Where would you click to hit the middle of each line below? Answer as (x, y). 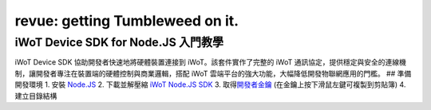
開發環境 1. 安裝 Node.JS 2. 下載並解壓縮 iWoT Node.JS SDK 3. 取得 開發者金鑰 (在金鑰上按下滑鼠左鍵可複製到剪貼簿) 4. (210, 84)
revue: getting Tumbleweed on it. (127, 21)
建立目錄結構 (36, 96)
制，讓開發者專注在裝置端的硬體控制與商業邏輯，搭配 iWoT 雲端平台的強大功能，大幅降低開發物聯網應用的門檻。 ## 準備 (213, 73)
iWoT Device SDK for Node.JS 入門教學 (119, 42)
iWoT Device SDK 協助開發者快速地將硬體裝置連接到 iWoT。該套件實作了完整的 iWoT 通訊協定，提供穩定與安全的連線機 (210, 62)
